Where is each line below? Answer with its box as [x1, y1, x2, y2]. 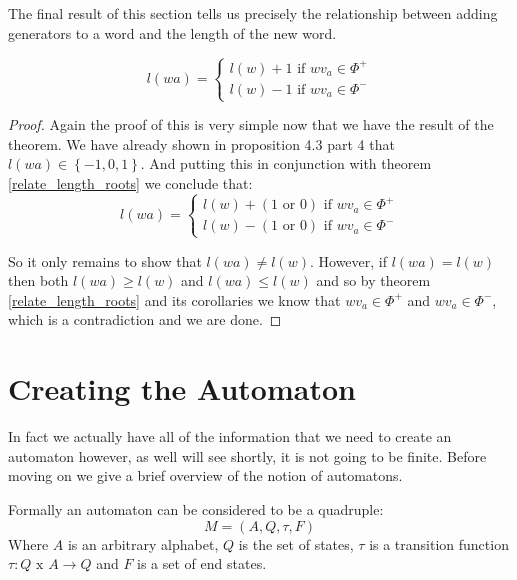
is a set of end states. [137, 553, 267, 574]
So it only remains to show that [8, 250, 202, 271]
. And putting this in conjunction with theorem [140, 153, 432, 174]
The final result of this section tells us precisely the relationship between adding [8, 3, 498, 23]
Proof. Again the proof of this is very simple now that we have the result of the [8, 114, 494, 135]
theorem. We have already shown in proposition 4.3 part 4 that [8, 133, 395, 154]
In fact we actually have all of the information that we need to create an [8, 426, 452, 447]
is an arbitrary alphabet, [67, 533, 219, 554]
